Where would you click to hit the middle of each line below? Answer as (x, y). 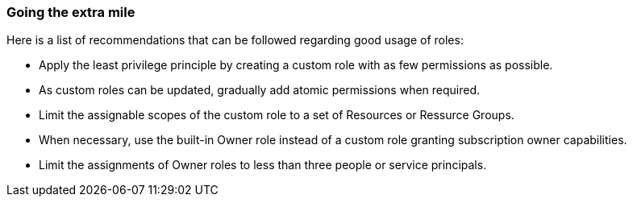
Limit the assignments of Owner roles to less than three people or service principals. (263, 165)
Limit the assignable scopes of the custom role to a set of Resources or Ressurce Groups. (277, 115)
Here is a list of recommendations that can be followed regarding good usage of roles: (235, 40)
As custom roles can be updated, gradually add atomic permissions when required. (260, 90)
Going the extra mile (71, 12)
